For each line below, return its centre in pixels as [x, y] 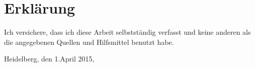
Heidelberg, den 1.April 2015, [49, 59]
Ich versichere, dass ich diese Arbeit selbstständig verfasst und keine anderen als [127, 32]
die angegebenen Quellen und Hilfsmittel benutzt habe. [89, 42]
